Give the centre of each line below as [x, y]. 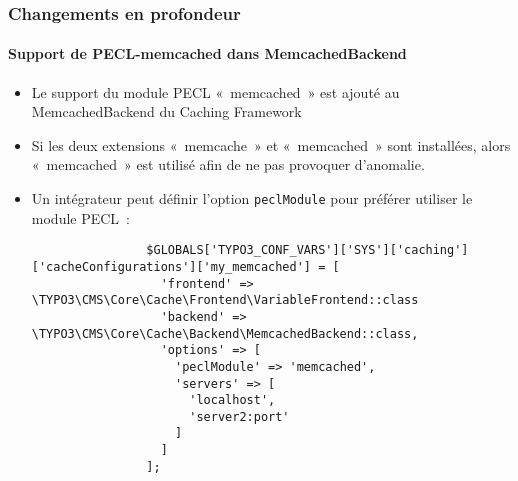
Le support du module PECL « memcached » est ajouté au [215, 91]
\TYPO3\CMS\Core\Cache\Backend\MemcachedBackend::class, [225, 333]
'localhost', [232, 400]
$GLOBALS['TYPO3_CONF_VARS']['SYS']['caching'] [307, 250]
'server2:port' [239, 416]
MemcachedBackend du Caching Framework [166, 111]
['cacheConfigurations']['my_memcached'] [171, 266]
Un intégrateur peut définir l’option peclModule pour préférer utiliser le [252, 198]
